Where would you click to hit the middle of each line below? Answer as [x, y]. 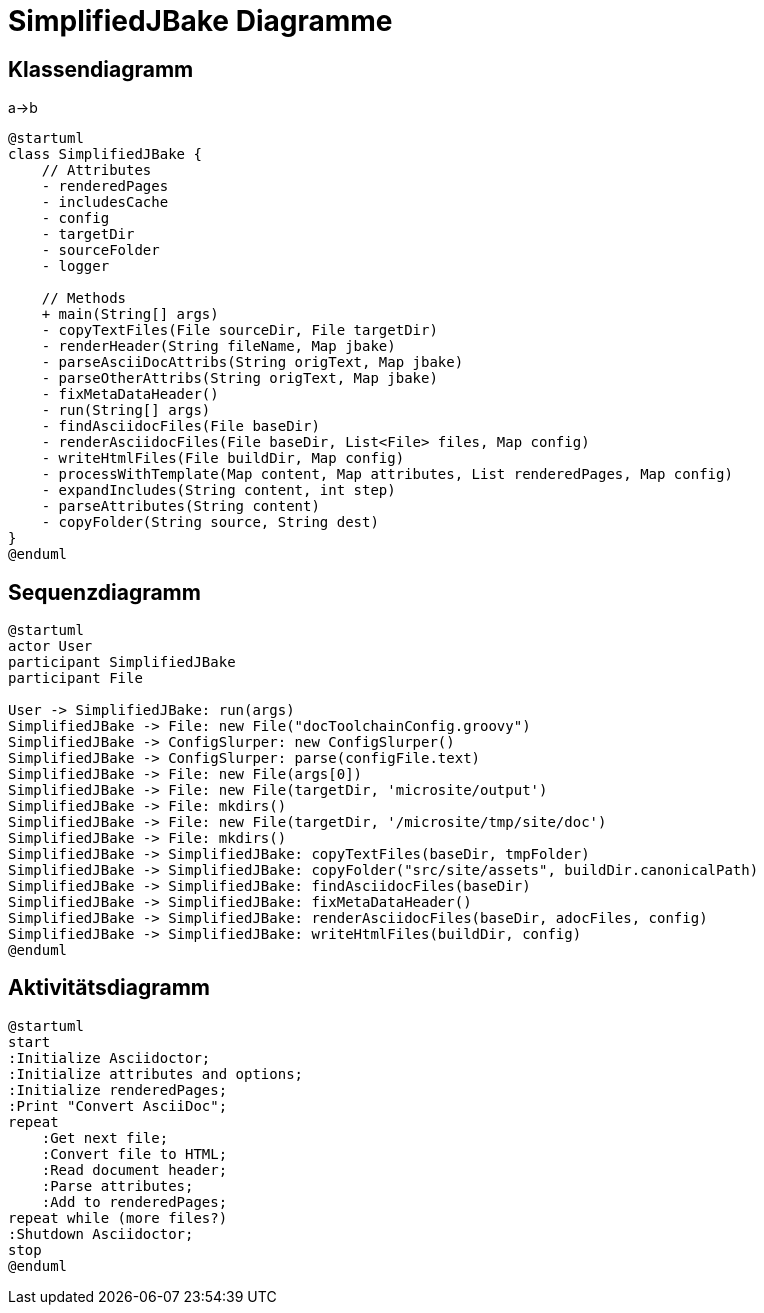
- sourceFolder [100, 250]
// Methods [84, 298]
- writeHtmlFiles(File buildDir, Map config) [223, 458]
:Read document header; [134, 1169]
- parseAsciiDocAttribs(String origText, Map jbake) [252, 362]
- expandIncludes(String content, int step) [218, 490]
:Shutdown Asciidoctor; [101, 1233]
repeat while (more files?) [118, 1217]
